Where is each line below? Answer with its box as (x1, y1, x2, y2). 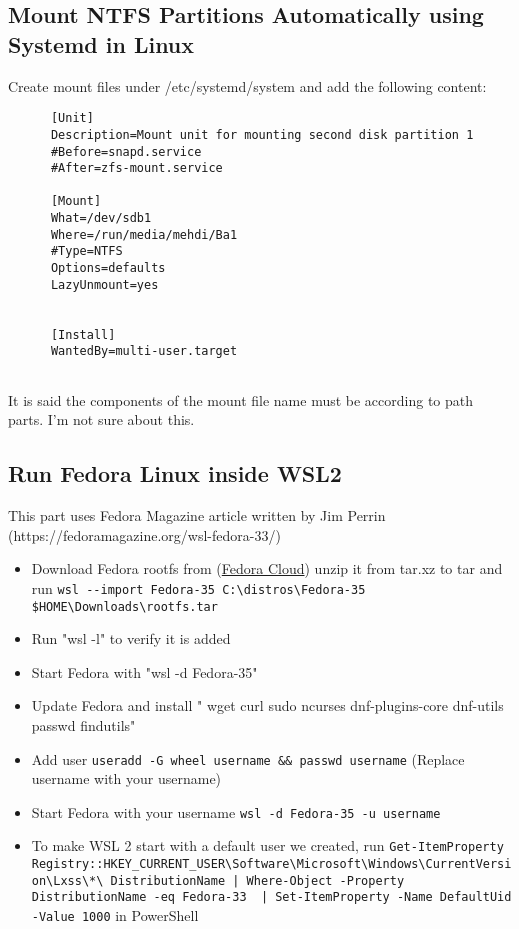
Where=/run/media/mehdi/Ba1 (50, 227, 238, 242)
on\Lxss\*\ (31, 873, 104, 888)
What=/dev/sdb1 (50, 211, 152, 226)
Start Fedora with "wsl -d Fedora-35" (31, 661, 258, 682)
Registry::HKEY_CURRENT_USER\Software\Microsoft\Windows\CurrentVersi (31, 857, 512, 872)
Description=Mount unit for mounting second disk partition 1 (50, 127, 474, 142)
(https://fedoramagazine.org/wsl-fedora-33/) (8, 524, 281, 545)
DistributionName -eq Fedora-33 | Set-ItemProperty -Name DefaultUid (31, 890, 512, 905)
